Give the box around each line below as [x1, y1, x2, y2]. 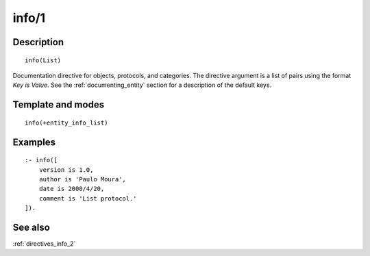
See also [12, 221, 51, 233]
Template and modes [12, 99, 105, 111]
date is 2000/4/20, [38, 185, 105, 193]
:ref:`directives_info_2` [12, 240, 76, 248]
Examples [12, 136, 56, 148]
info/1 [12, 10, 46, 25]
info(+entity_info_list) [25, 118, 108, 127]
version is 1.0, [38, 166, 94, 174]
